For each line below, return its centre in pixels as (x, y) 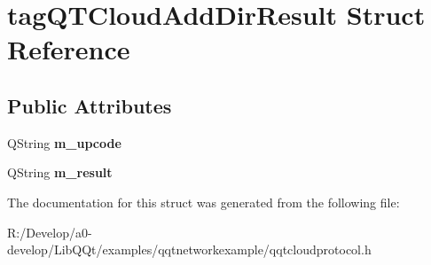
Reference (69, 49)
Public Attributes (90, 105)
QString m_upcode (64, 142)
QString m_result (60, 172)
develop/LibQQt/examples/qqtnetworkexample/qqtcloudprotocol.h (189, 249)
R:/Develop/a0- (50, 232)
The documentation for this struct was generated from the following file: (204, 202)
